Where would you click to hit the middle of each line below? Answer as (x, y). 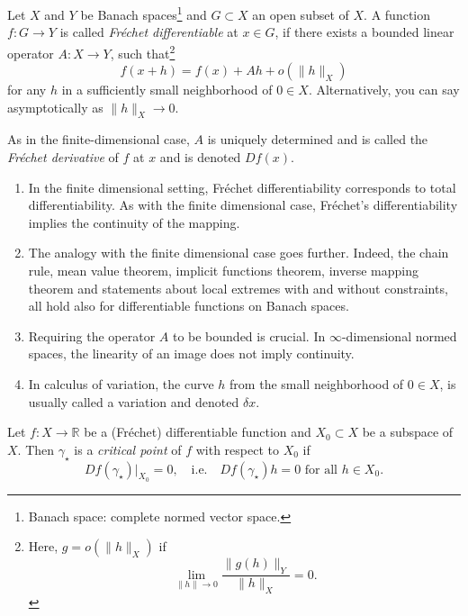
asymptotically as (55, 107)
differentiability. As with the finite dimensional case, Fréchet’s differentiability (243, 205)
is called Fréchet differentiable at (149, 32)
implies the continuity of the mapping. (134, 222)
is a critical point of (128, 449)
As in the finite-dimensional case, (99, 139)
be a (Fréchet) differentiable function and (198, 432)
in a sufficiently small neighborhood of (167, 90)
